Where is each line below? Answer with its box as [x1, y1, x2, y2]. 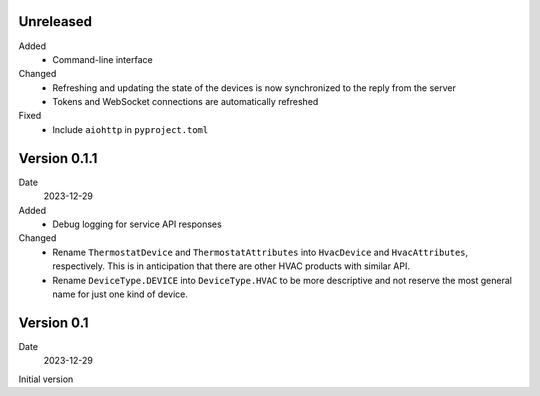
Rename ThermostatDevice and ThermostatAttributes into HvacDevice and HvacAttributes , [52, 246, 469, 258]
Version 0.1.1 [18, 150, 98, 167]
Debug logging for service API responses [52, 218, 222, 230]
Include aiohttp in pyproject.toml [52, 123, 209, 135]
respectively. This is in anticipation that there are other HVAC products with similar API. [52, 260, 410, 272]
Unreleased [18, 13, 93, 30]
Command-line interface [52, 53, 154, 65]
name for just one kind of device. [52, 288, 189, 300]
